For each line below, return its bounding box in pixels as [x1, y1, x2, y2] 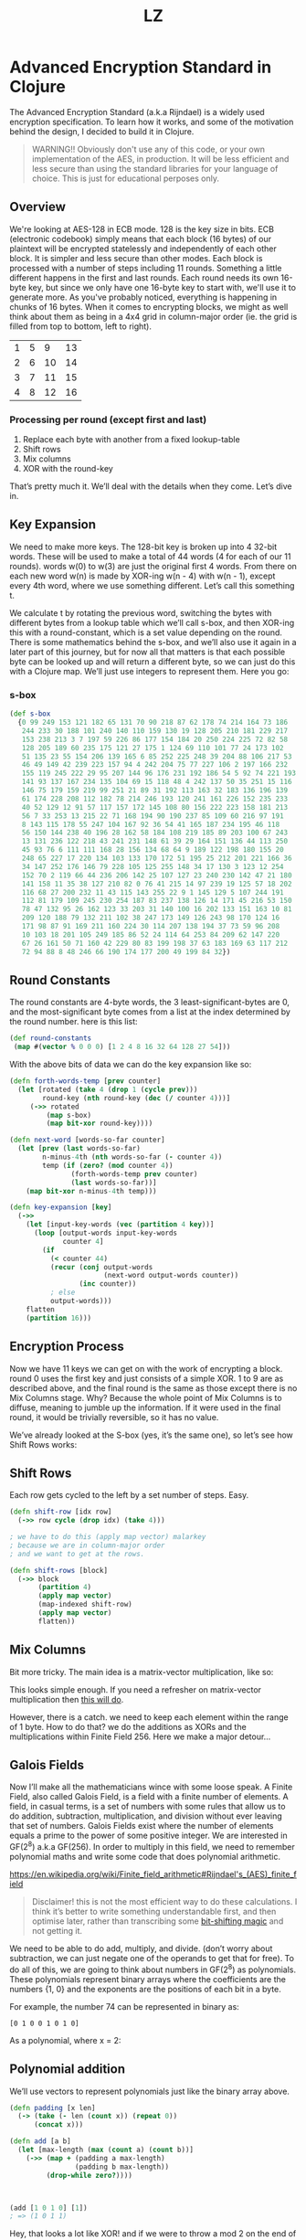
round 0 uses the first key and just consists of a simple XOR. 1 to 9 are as [9, 1373, 284, 1384]
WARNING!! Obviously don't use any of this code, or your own [31, 143, 265, 154]
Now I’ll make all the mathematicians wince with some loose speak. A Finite [9, 1781, 293, 1792]
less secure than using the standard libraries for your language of [31, 163, 279, 174]
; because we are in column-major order [9, 1541, 166, 1550]
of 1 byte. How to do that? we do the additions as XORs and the [9, 1721, 247, 1732]
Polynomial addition [9, 2062, 126, 2077]
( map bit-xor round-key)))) [46, 1119, 153, 1129]
